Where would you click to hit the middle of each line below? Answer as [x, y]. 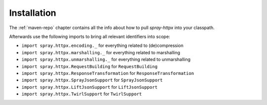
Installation [33, 13]
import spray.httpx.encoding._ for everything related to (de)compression [103, 46]
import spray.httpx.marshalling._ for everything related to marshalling [101, 52]
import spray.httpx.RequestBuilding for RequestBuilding [89, 66]
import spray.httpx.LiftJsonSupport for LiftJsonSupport [89, 87]
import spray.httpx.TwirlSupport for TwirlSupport [82, 94]
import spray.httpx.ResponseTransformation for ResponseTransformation [108, 73]
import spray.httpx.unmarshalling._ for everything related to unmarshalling [106, 60]
